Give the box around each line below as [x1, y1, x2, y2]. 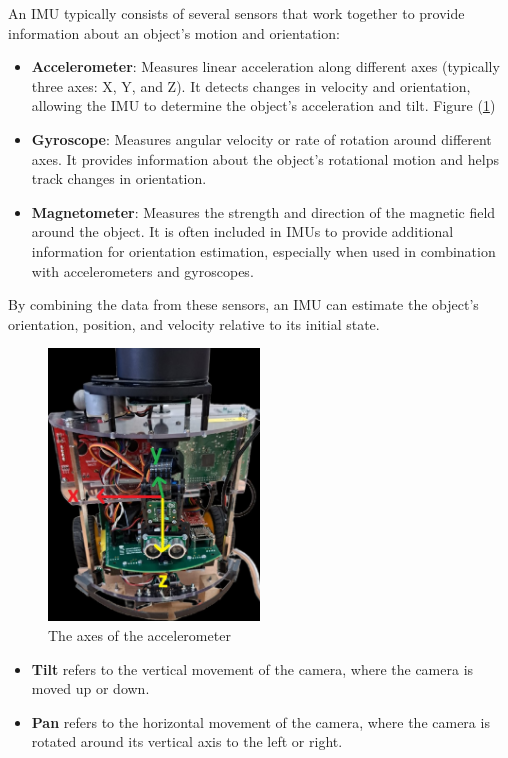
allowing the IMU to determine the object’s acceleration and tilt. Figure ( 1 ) [31, 95, 496, 116]
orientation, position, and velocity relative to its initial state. [8, 313, 380, 334]
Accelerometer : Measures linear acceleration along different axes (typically [31, 56, 500, 77]
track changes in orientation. [31, 168, 207, 189]
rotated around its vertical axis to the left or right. [31, 731, 343, 752]
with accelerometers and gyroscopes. [31, 260, 254, 281]
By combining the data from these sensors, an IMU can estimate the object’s [8, 294, 479, 315]
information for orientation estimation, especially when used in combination [31, 240, 496, 261]
